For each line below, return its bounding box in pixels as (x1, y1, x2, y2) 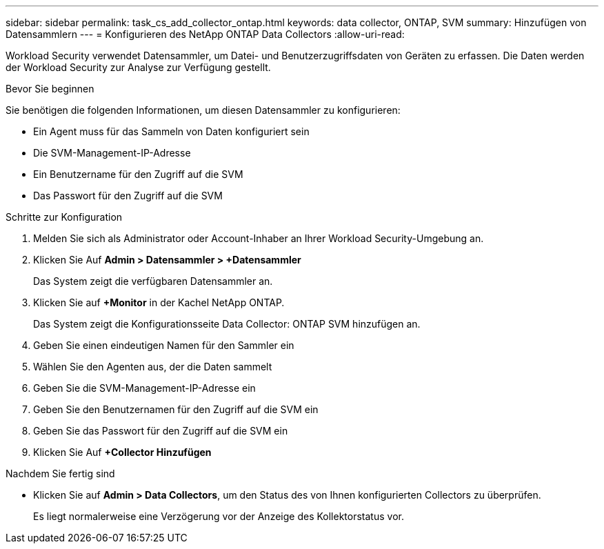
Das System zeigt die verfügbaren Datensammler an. (33, 275, 273, 287)
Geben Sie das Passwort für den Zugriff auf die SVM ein (33, 425, 288, 437)
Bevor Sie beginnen (6, 83, 94, 94)
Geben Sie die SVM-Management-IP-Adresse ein (33, 382, 256, 394)
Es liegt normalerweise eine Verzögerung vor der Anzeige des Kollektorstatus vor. (33, 510, 404, 522)
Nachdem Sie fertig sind (6, 468, 115, 479)
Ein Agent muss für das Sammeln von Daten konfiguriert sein (33, 126, 310, 137)
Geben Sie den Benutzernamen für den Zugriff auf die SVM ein (33, 403, 319, 415)
